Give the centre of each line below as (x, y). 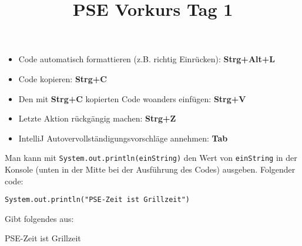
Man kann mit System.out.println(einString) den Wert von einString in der (151, 158)
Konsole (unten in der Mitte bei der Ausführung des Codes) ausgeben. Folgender (150, 169)
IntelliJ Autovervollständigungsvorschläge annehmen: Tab (123, 138)
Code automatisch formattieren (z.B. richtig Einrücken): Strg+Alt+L (147, 59)
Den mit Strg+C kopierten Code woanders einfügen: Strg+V (132, 98)
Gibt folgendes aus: (39, 218)
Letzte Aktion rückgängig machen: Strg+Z (97, 118)
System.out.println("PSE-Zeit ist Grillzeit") (97, 200)
